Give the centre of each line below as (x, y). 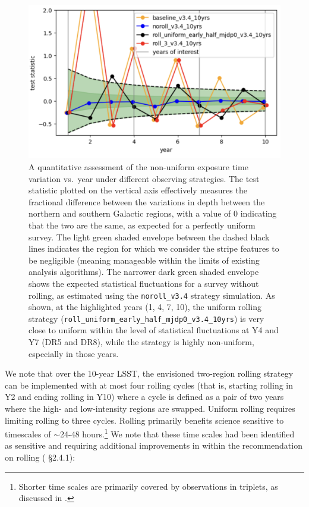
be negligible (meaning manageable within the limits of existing (144, 260)
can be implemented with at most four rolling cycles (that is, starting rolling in (149, 385)
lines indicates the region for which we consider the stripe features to (154, 248)
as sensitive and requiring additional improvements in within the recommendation (154, 445)
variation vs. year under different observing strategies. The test (144, 178)
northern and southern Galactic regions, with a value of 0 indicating (153, 213)
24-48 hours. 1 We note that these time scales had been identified (177, 433)
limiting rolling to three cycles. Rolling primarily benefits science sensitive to (144, 420)
